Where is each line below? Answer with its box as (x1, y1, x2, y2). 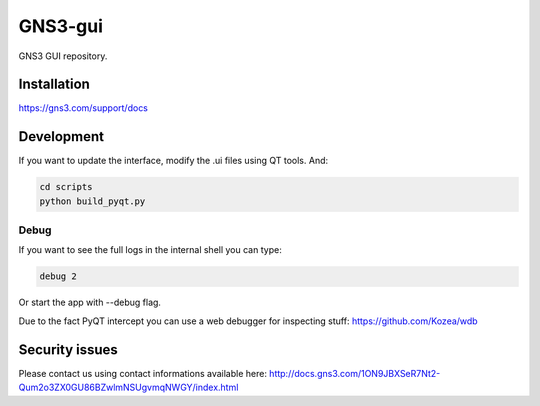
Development (18, 128, 105, 145)
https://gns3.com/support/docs (18, 102, 149, 114)
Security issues (18, 341, 119, 358)
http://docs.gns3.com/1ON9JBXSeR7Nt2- (268, 367, 441, 379)
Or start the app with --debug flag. (18, 296, 162, 309)
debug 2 (39, 271, 77, 282)
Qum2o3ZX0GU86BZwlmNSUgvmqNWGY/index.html (18, 381, 239, 394)
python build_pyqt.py (39, 195, 146, 207)
